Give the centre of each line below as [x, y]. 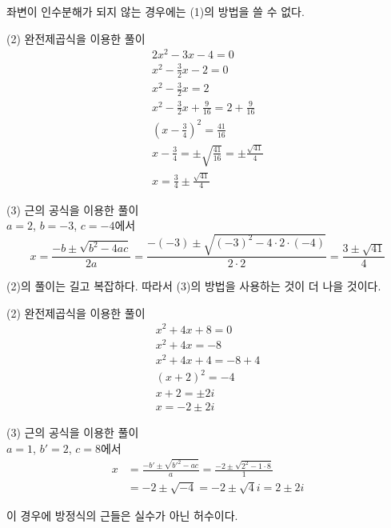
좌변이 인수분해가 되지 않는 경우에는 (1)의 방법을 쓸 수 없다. [156, 11]
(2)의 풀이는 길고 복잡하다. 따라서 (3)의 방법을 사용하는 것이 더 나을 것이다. [194, 286]
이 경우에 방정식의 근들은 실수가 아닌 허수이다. [122, 515]
